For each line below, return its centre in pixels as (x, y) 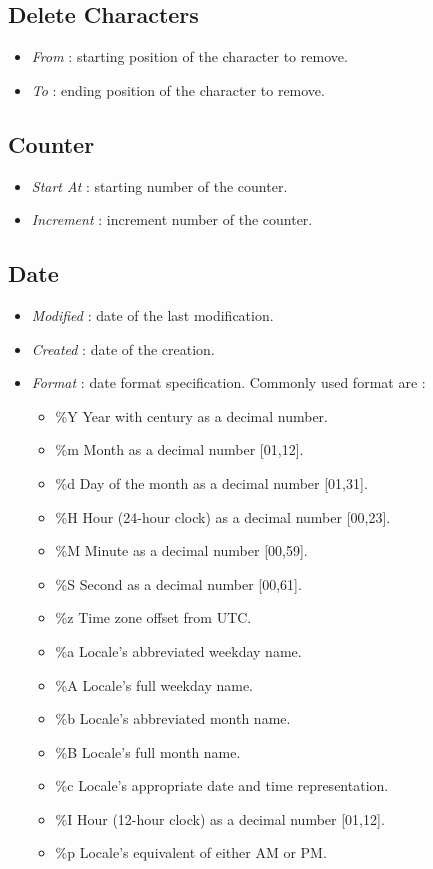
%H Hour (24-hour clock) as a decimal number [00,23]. (223, 516)
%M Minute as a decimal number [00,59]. (181, 550)
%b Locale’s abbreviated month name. (173, 718)
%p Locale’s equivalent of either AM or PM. (191, 852)
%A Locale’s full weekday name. (154, 684)
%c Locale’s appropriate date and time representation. (222, 785)
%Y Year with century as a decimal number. (191, 415)
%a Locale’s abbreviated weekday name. (178, 650)
